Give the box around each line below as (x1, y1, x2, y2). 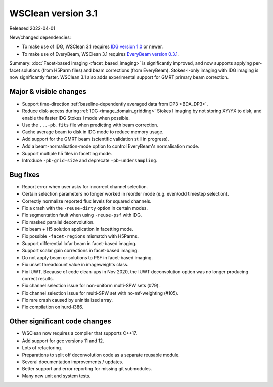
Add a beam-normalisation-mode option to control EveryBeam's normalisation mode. (22, 143, 200, 149)
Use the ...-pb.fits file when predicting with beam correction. (22, 122, 159, 128)
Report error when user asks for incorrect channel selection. (22, 183, 148, 189)
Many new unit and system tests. (22, 373, 91, 379)
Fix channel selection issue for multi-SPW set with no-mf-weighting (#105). (22, 289, 179, 296)
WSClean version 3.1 (9, 8, 98, 19)
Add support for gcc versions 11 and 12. (22, 337, 104, 344)
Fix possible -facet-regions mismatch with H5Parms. (22, 233, 139, 239)
